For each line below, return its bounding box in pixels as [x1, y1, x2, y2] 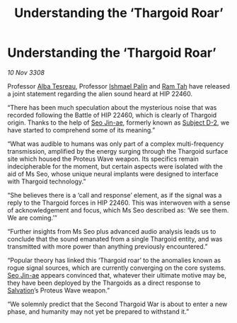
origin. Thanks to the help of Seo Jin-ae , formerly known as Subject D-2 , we [7, 118, 230, 127]
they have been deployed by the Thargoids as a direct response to [7, 278, 201, 287]
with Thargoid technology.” [7, 177, 86, 186]
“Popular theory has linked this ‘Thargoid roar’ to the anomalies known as [7, 256, 221, 264]
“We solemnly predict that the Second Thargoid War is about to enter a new [7, 300, 228, 308]
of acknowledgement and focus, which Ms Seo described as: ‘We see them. [7, 205, 229, 214]
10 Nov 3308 [7, 68, 45, 76]
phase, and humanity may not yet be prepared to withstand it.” [7, 307, 190, 316]
